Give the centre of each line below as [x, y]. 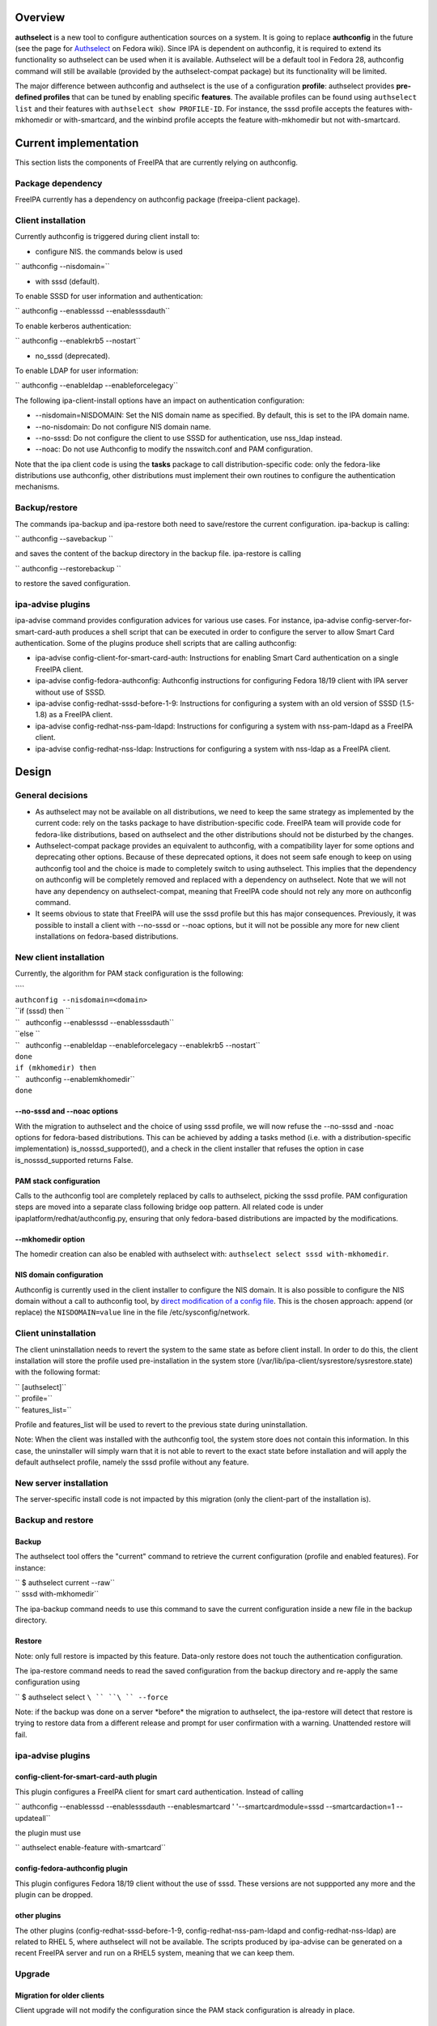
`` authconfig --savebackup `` [64, 539]
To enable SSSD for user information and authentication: [109, 296]
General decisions [51, 796]
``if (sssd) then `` [42, 1011]
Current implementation [77, 143]
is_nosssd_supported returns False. [74, 1160]
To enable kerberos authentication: [73, 326]
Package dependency [59, 183]
